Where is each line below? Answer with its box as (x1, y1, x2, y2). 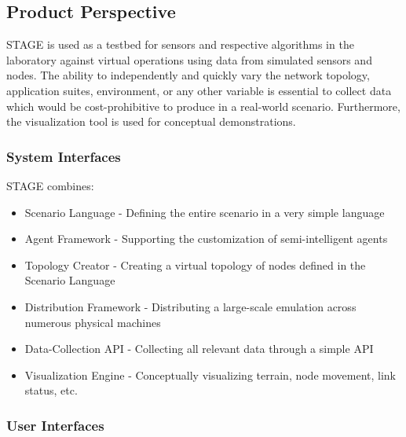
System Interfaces (6, 146, 121, 166)
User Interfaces (6, 415, 104, 435)
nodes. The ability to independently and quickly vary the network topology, (6, 67, 370, 83)
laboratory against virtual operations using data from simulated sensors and (6, 51, 372, 68)
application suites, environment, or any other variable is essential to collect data (6, 82, 392, 98)
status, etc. (24, 382, 78, 398)
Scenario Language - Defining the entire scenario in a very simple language (24, 204, 385, 220)
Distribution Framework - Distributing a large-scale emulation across (24, 298, 357, 314)
